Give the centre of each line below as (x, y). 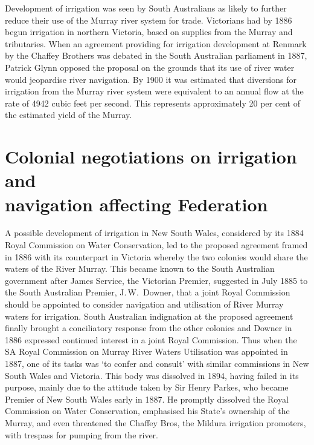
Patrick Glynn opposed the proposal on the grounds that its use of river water (150, 67)
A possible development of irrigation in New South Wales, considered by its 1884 (154, 233)
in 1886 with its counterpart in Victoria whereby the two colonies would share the (156, 256)
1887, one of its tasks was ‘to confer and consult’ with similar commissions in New (157, 363)
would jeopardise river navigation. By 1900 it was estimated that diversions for (151, 79)
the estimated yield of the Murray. (69, 115)
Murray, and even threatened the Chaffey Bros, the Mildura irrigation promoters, (155, 422)
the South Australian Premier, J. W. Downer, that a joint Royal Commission (148, 292)
